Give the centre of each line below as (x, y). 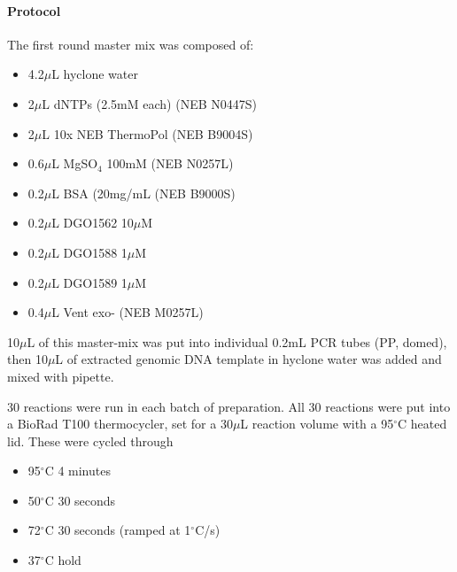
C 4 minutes (77, 471)
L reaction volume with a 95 (317, 424)
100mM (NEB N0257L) (170, 163)
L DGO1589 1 (89, 282)
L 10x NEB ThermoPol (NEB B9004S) (147, 133)
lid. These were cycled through (90, 441)
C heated (422, 424)
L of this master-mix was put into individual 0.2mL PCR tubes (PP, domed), (237, 341)
